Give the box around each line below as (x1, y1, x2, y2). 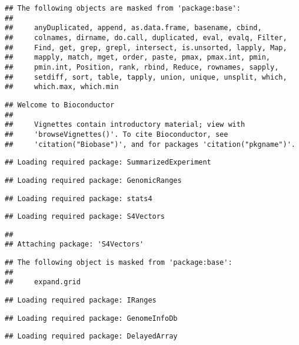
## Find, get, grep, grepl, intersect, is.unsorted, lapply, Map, (5, 43, 287, 52)
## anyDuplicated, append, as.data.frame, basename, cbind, (5, 24, 262, 32)
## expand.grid (5, 278, 81, 287)
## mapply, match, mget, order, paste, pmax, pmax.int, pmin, (5, 53, 271, 62)
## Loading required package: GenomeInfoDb (5, 314, 178, 323)
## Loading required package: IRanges (5, 296, 157, 305)
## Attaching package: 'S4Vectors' (5, 240, 144, 249)
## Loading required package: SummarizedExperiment (5, 158, 211, 167)
